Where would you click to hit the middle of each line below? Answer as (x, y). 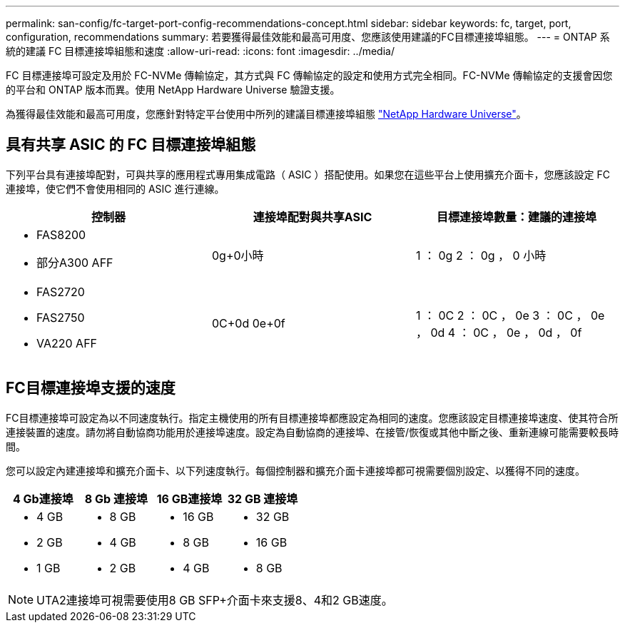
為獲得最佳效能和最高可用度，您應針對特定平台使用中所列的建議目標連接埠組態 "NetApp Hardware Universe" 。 (266, 114)
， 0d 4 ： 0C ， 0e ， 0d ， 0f (499, 332)
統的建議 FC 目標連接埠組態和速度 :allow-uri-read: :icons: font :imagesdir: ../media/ (200, 51)
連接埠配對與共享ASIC (312, 217)
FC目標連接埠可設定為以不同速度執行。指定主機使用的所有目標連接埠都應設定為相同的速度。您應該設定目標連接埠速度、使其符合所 (312, 417)
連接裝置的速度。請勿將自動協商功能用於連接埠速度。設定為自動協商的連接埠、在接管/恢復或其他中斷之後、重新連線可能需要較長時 (312, 432)
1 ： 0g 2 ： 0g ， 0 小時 (481, 255)
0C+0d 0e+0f (248, 323)
